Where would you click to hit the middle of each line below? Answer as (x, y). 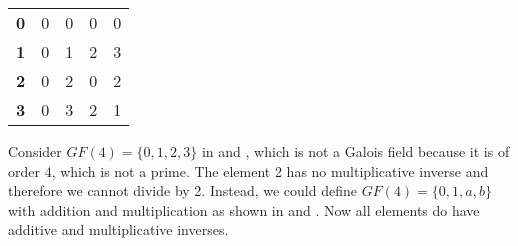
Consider (35, 151)
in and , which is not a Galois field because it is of (355, 151)
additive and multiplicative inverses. (118, 229)
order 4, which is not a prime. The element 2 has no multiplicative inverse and (248, 170)
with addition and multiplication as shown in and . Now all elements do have (244, 209)
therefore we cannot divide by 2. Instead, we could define (182, 190)
